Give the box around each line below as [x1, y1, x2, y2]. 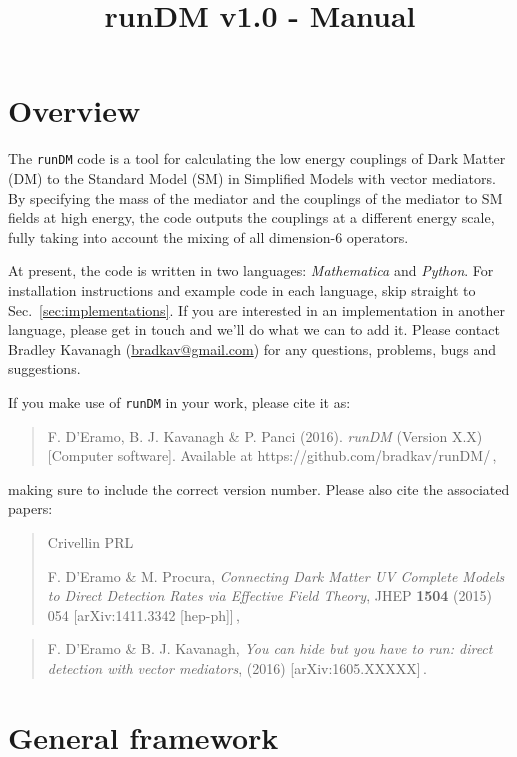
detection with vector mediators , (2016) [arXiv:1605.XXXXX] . [47, 657, 427, 678]
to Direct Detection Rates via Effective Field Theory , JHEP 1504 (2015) [47, 585, 492, 606]
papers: [8, 498, 53, 519]
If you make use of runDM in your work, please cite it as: [8, 391, 351, 412]
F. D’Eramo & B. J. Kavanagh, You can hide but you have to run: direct [47, 638, 493, 659]
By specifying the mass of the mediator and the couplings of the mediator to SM [8, 187, 503, 208]
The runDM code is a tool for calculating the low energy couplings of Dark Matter [8, 148, 506, 169]
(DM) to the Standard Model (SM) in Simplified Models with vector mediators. [8, 167, 496, 188]
